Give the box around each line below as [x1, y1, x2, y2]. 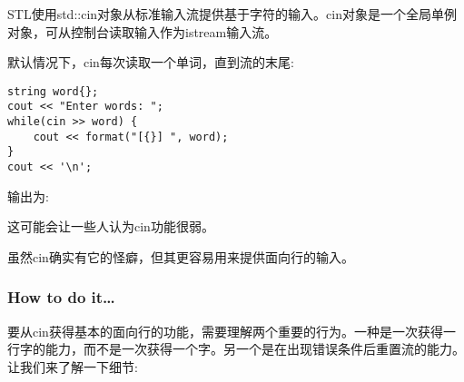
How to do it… [7, 286, 115, 309]
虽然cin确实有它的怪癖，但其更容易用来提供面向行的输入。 [7, 247, 354, 266]
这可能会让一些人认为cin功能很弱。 [7, 217, 214, 236]
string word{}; [7, 84, 99, 98]
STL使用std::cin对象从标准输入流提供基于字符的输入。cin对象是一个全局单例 [7, 5, 457, 23]
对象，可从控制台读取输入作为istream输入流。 [7, 22, 278, 41]
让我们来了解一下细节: [7, 357, 138, 376]
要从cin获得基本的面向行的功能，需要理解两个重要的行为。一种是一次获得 [7, 321, 443, 340]
